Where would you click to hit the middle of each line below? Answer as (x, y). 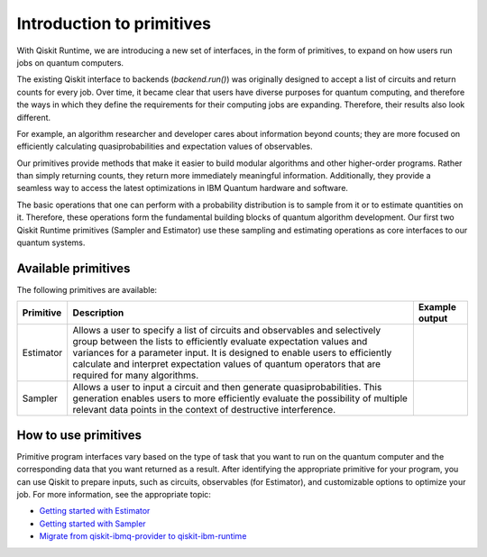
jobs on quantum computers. (70, 62)
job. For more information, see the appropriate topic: (114, 494)
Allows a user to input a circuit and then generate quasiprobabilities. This (227, 388)
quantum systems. (51, 242)
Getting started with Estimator (95, 511)
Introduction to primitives (114, 23)
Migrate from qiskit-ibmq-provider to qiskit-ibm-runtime (143, 536)
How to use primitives (79, 435)
